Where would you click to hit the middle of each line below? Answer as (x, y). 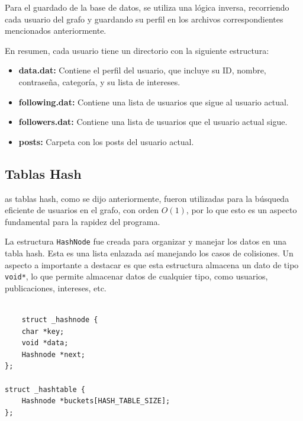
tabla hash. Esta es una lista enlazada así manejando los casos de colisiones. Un (149, 253)
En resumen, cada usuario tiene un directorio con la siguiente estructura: (137, 50)
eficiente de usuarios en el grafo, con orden (82, 210)
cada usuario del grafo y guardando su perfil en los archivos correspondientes (144, 19)
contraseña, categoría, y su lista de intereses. (99, 81)
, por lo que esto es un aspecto (241, 210)
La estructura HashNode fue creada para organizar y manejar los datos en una (146, 241)
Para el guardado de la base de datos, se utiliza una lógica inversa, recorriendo (147, 7)
